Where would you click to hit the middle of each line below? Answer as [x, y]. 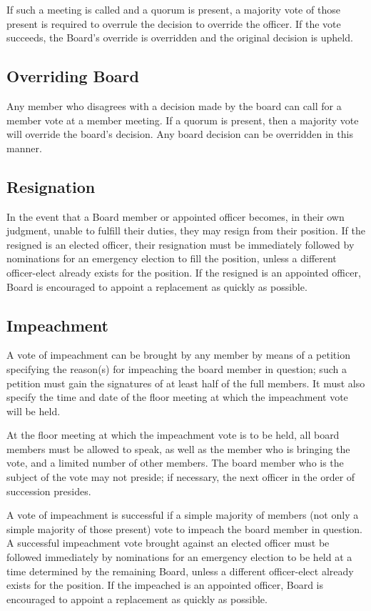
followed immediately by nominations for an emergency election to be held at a [179, 557]
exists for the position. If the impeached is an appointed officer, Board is [165, 585]
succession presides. [49, 491]
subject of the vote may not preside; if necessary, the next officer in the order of [181, 477]
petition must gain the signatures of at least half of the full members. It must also [186, 383]
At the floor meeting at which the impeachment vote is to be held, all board [173, 435]
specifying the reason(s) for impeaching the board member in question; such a [177, 368]
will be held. [34, 411]
